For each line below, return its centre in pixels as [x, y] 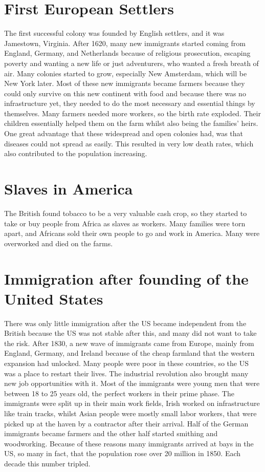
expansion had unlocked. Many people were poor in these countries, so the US [126, 363]
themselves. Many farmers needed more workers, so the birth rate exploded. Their [132, 113]
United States [54, 298]
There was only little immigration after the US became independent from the [125, 323]
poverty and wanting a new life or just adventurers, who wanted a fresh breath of [131, 63]
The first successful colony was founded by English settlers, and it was [114, 33]
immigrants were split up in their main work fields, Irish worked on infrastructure [132, 403]
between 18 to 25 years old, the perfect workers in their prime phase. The [119, 393]
